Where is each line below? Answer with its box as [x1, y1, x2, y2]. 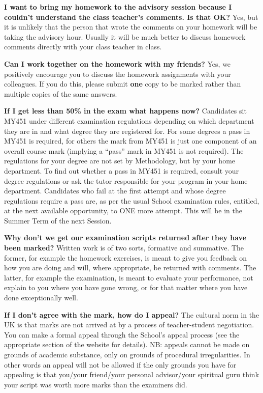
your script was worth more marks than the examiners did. [4, 379, 187, 389]
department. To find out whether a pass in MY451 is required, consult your [4, 165, 239, 176]
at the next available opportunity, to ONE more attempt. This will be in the [4, 205, 242, 216]
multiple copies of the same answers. [4, 88, 117, 99]
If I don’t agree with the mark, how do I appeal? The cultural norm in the [4, 309, 259, 320]
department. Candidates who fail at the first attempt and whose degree [4, 185, 226, 196]
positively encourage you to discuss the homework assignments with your [4, 68, 231, 79]
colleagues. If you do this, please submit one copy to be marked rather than [4, 78, 241, 89]
